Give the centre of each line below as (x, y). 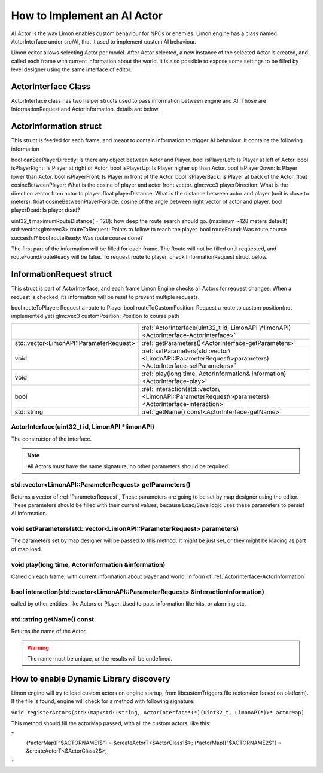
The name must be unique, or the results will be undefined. (100, 659)
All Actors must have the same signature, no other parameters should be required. (128, 466)
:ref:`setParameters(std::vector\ (186, 351)
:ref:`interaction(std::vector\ (181, 389)
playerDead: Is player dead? (45, 210)
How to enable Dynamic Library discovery (91, 679)
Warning (38, 647)
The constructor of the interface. (51, 439)
